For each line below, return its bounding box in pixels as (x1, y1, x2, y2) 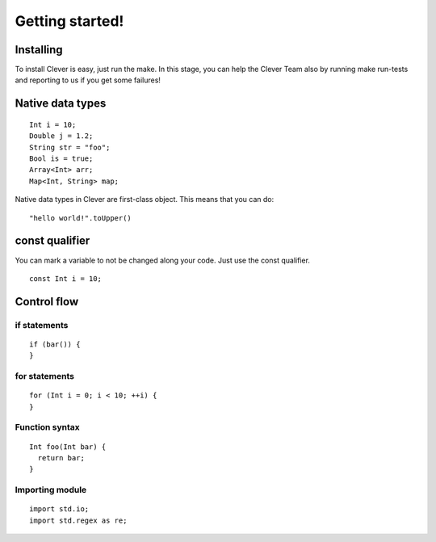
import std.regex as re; (29, 515, 128, 525)
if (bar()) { (29, 339, 81, 349)
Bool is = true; (29, 154, 94, 163)
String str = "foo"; (29, 142, 111, 152)
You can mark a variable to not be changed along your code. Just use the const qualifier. (15, 255, 311, 265)
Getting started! (15, 12, 124, 30)
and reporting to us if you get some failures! (15, 75, 161, 85)
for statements (15, 371, 74, 382)
